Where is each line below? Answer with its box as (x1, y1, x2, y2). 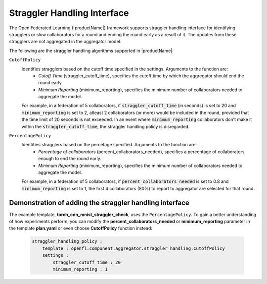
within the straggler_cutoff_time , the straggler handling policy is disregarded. (21, 123, 190, 129)
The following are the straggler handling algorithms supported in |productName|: (9, 48, 174, 54)
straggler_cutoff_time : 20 (52, 259, 121, 265)
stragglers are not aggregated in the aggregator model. (9, 39, 122, 45)
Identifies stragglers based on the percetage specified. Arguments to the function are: (21, 142, 197, 148)
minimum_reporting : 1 (52, 266, 108, 272)
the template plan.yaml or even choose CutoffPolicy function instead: (9, 226, 153, 231)
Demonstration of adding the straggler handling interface (9, 198, 190, 207)
